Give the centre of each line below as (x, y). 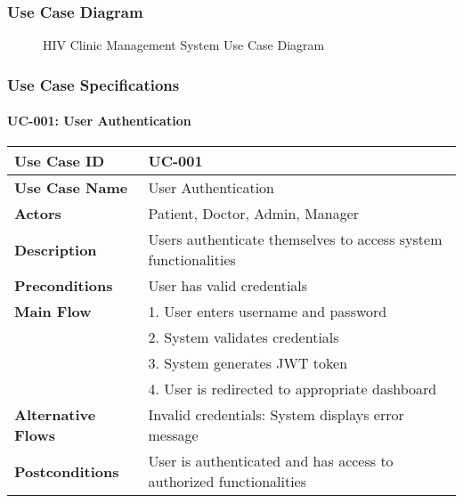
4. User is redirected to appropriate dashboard (292, 389)
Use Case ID (60, 161)
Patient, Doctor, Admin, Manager (254, 214)
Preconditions (64, 286)
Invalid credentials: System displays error (276, 415)
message (173, 435)
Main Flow (53, 312)
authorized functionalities (227, 482)
